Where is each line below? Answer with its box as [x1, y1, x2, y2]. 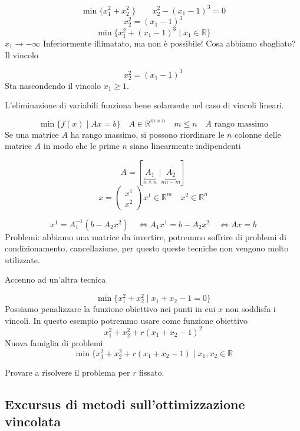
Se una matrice [5, 128, 59, 140]
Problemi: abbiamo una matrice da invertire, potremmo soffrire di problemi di [5, 230, 286, 243]
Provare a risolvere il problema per [5, 366, 130, 378]
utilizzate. [5, 253, 40, 266]
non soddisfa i [225, 303, 276, 315]
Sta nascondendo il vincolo [5, 79, 101, 91]
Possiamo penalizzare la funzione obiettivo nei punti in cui [5, 303, 216, 315]
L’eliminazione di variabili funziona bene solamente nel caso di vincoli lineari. [5, 99, 284, 111]
